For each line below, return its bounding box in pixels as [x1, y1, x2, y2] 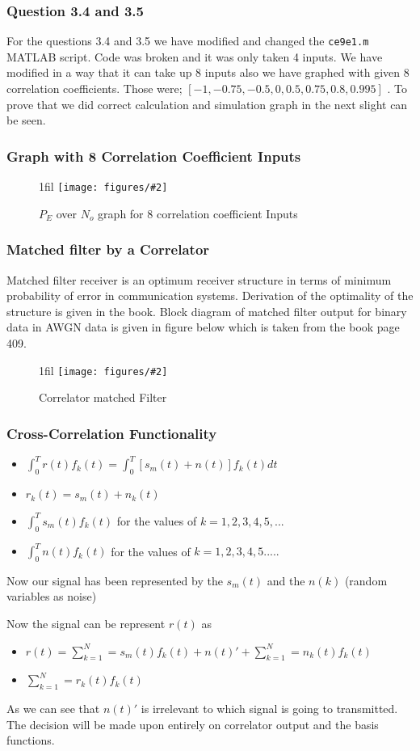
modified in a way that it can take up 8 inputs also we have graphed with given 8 [6, 64, 409, 81]
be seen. [6, 112, 46, 129]
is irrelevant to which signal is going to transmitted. [141, 700, 398, 717]
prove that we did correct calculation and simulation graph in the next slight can [6, 95, 408, 112]
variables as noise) [6, 588, 97, 605]
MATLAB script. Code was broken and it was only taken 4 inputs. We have [6, 48, 383, 65]
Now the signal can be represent [6, 615, 166, 632]
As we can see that [6, 700, 100, 717]
